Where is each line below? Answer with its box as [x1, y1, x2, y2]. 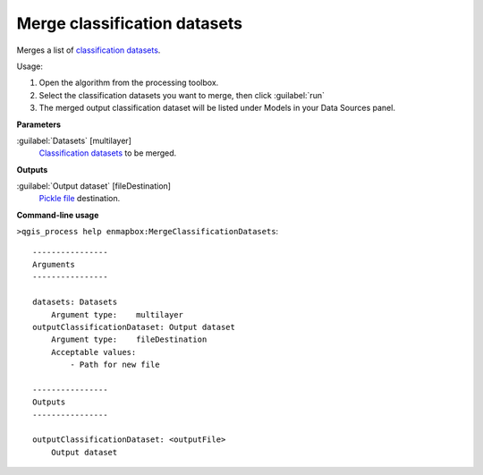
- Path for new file [70, 360, 160, 370]
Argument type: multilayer [50, 310, 183, 319]
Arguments [32, 259, 75, 270]
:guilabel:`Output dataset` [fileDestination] [16, 181, 172, 191]
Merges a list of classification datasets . [16, 45, 161, 55]
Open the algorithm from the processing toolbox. [38, 77, 219, 89]
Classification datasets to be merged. [38, 148, 177, 158]
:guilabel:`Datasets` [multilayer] [16, 135, 131, 146]
